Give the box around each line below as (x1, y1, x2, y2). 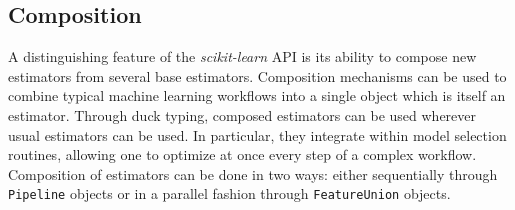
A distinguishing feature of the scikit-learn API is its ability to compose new (8, 46, 477, 67)
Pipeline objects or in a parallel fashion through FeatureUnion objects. (8, 183, 451, 204)
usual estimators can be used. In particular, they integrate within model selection (8, 124, 507, 145)
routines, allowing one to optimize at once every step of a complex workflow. (8, 144, 477, 165)
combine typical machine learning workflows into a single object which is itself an (8, 85, 506, 106)
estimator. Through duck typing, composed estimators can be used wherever (8, 104, 477, 125)
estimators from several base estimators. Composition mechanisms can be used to (8, 65, 507, 86)
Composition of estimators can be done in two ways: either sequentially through (8, 163, 498, 184)
